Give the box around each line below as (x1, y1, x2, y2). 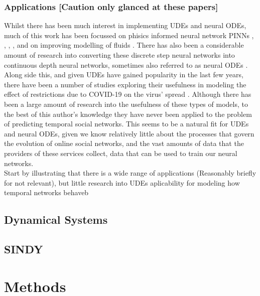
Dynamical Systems (4, 212, 108, 227)
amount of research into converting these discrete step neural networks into (4, 50, 235, 60)
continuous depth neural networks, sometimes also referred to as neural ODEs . (4, 59, 248, 70)
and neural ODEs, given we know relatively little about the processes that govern (4, 128, 254, 138)
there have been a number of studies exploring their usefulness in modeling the (4, 79, 246, 89)
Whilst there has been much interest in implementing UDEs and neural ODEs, (4, 20, 246, 31)
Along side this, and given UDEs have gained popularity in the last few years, (4, 69, 243, 80)
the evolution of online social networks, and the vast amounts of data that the (4, 138, 244, 149)
